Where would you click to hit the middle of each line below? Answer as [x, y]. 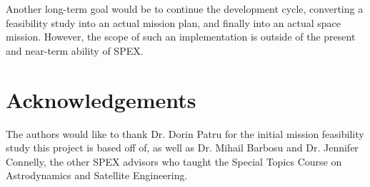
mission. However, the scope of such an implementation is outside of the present [181, 37]
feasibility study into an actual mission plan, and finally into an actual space [174, 22]
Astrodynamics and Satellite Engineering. [97, 175]
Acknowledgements [101, 99]
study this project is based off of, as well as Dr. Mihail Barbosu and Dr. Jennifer [182, 148]
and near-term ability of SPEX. [75, 50]
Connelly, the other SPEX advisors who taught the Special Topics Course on [174, 161]
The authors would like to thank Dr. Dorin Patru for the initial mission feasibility [185, 133]
